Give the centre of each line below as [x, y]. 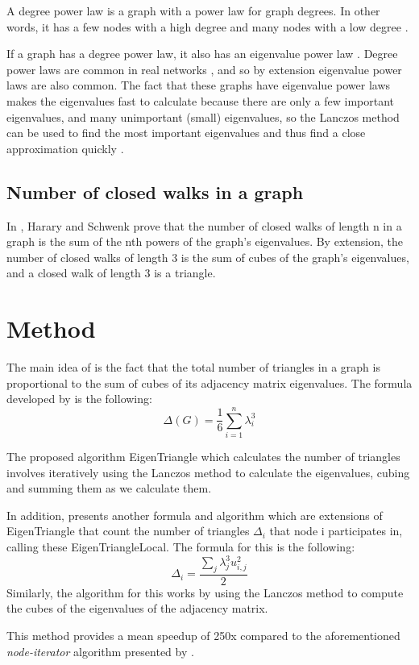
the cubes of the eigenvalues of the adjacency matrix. [137, 608]
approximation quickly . [65, 148]
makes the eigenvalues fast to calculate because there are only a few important [201, 100]
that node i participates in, [336, 531]
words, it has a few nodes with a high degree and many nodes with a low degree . [207, 26]
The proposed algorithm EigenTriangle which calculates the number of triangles [203, 456]
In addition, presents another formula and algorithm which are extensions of [195, 515]
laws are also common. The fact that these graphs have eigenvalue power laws [199, 85]
